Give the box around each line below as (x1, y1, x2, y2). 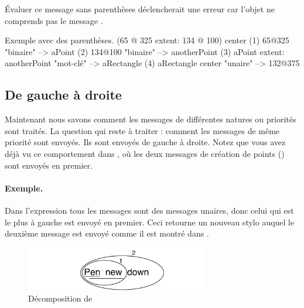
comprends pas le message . (5, 14, 103, 26)
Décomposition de (28, 292, 93, 304)
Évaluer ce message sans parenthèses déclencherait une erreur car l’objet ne (5, 3, 275, 15)
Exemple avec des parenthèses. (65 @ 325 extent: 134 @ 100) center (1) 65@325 (5, 34, 289, 46)
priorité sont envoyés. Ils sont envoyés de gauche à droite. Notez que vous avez (5, 136, 286, 148)
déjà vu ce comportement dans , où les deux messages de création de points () (5, 147, 285, 159)
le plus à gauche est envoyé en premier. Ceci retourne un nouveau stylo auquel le (5, 215, 295, 228)
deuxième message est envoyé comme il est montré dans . (5, 227, 209, 239)
